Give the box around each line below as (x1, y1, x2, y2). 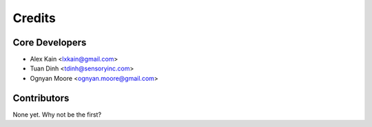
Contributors (12, 92, 70, 104)
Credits (12, 10, 56, 26)
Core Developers (12, 37, 87, 48)
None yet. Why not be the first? (12, 110, 102, 119)
